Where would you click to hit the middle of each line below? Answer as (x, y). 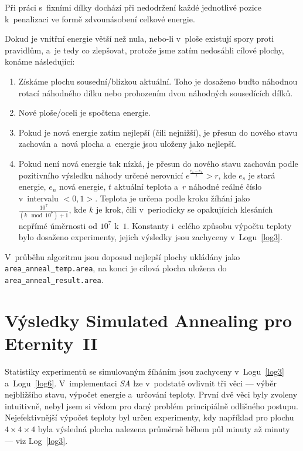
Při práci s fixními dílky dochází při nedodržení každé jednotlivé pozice (133, 7)
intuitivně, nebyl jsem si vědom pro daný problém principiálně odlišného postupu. (152, 405)
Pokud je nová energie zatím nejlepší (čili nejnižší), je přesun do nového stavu (158, 132)
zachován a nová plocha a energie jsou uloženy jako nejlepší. (127, 144)
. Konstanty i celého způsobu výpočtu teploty (209, 225)
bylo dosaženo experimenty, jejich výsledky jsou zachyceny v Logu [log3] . (150, 237)
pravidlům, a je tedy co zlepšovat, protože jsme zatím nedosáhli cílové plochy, (144, 50)
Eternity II (51, 343)
